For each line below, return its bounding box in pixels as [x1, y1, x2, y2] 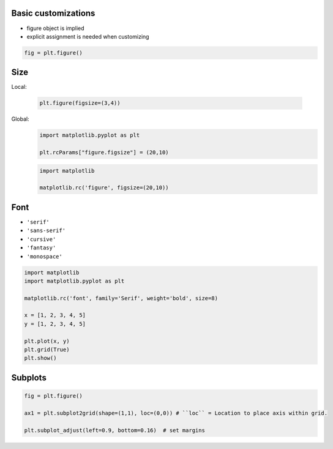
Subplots [11, 372, 47, 383]
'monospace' [26, 253, 62, 260]
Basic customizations [11, 8, 95, 18]
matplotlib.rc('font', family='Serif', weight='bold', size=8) [24, 295, 219, 301]
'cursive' [26, 236, 56, 243]
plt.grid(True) [24, 346, 70, 353]
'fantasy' [26, 244, 56, 251]
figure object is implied [26, 25, 85, 32]
